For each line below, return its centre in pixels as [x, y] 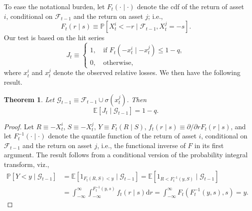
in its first [209, 145]
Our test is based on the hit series [54, 38]
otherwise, [118, 63]
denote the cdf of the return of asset [190, 6]
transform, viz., [27, 164]
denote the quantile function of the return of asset [122, 136]
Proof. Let [19, 126]
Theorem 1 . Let [29, 99]
